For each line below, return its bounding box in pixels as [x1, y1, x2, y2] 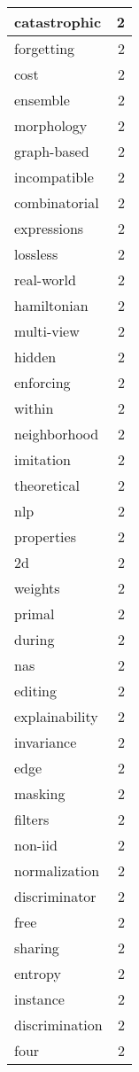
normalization [14, 860, 100, 881]
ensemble [14, 89, 70, 110]
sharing [14, 937, 59, 958]
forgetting [14, 38, 75, 58]
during [14, 629, 55, 649]
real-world [14, 269, 76, 290]
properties [14, 526, 76, 547]
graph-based [14, 141, 89, 161]
